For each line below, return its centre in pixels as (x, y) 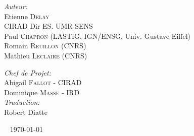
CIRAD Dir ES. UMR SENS (48, 26)
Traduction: (22, 102)
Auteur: (16, 6)
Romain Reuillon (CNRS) (45, 46)
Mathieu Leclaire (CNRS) (46, 55)
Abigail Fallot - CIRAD (43, 82)
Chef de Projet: (28, 72)
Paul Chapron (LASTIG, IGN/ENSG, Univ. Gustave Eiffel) (98, 36)
